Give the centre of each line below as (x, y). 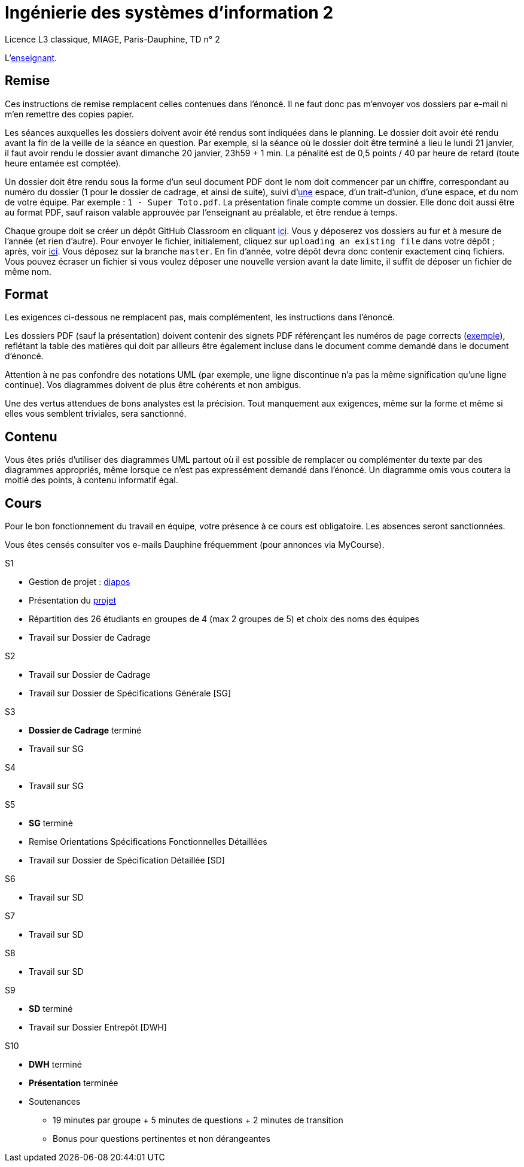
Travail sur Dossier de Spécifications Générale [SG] (130, 693)
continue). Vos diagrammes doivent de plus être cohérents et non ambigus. (153, 385)
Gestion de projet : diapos (80, 582)
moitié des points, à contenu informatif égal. (92, 480)
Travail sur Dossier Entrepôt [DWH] (98, 1027)
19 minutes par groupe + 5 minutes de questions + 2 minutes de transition (198, 1120)
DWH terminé (55, 1065)
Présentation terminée (74, 1083)
